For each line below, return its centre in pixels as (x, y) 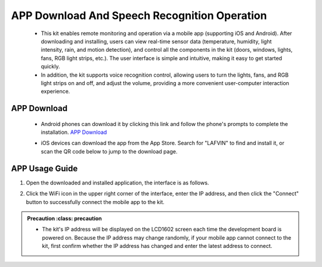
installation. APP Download (74, 132)
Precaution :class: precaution (64, 218)
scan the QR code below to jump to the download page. (109, 151)
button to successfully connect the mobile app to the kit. (95, 202)
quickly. (50, 67)
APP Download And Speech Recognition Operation (139, 15)
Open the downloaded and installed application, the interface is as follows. (117, 183)
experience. (55, 92)
